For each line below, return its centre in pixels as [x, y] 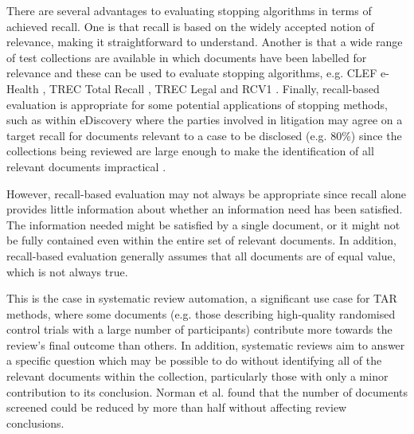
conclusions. [35, 422]
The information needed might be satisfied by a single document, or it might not [203, 224]
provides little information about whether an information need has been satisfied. [205, 209]
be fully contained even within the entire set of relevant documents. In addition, [201, 240]
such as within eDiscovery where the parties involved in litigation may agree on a [205, 120]
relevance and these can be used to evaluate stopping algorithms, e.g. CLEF [192, 73]
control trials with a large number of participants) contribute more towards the [199, 329]
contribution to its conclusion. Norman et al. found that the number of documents [207, 391]
